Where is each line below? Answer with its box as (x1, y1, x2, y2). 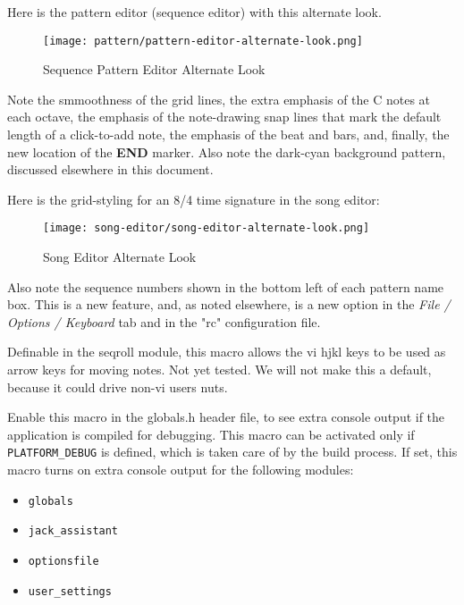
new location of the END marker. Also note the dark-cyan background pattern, (7, 142, 446, 161)
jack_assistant (28, 525, 119, 538)
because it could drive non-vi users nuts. (7, 377, 228, 396)
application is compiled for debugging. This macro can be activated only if (7, 424, 415, 443)
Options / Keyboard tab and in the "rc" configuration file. (7, 312, 321, 331)
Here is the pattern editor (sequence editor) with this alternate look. (7, 3, 382, 21)
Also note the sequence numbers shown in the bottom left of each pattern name (7, 277, 444, 296)
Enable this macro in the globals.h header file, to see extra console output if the (7, 408, 445, 426)
